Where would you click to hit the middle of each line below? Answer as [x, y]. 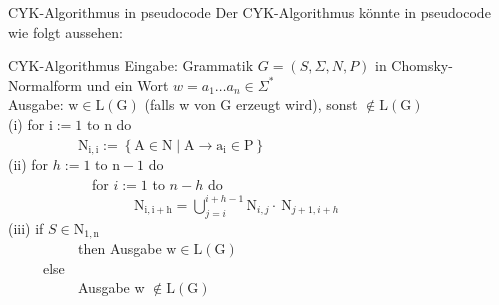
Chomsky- [422, 65]
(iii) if [26, 227]
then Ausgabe [119, 247]
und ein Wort [127, 84]
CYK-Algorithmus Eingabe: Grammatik [131, 65]
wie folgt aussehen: [65, 31]
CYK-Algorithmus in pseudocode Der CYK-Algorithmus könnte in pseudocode [249, 12]
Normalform [45, 84]
